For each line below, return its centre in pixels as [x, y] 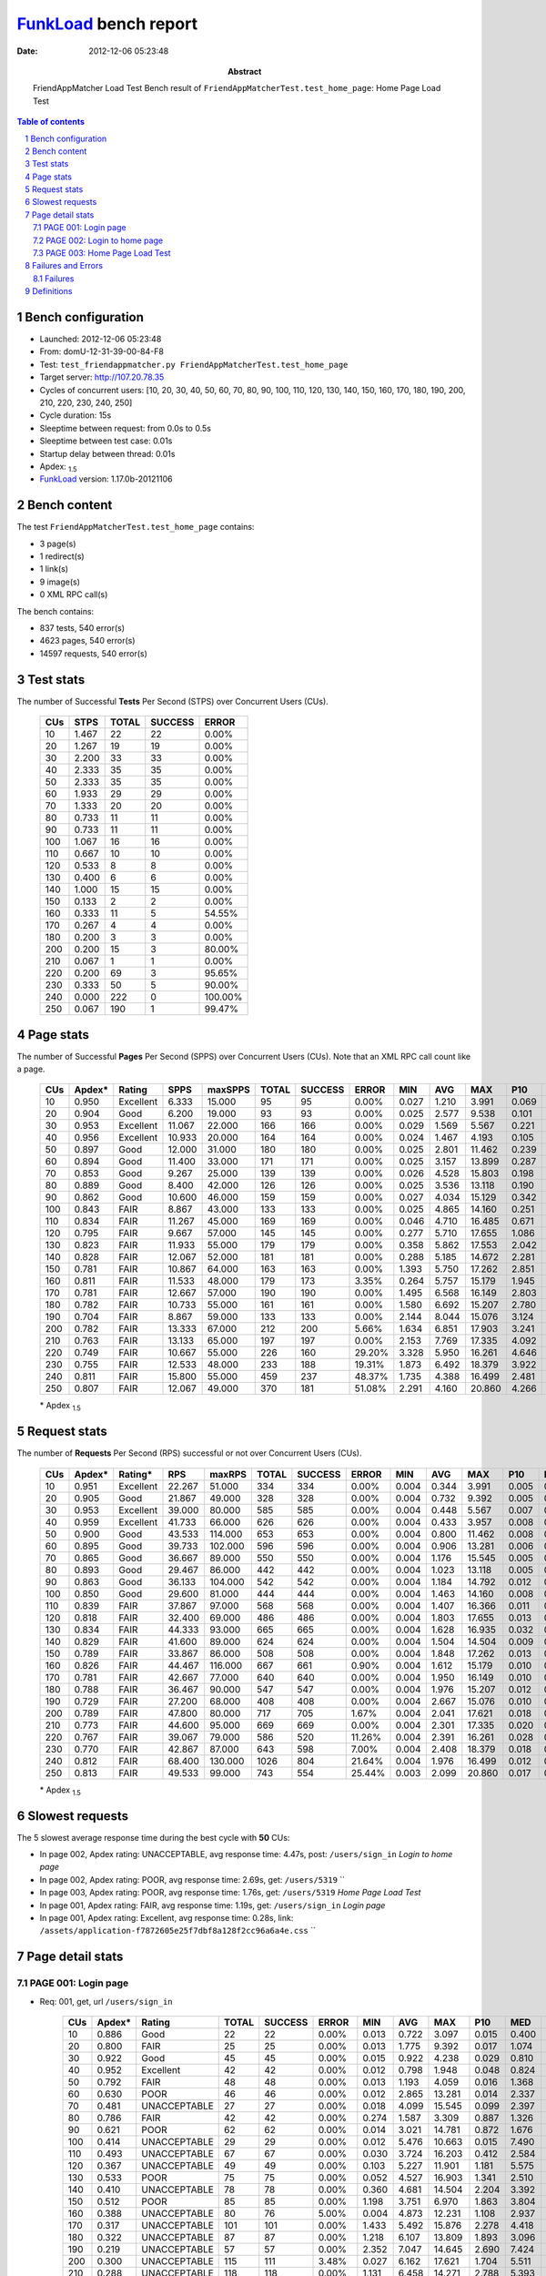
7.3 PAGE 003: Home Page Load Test [102, 253]
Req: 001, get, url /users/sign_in [106, 2001]
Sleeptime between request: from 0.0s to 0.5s [125, 428]
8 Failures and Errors [64, 266]
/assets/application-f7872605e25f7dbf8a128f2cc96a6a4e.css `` [177, 1931]
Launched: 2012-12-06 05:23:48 [101, 339]
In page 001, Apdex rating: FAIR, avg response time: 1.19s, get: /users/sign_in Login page [212, 1905]
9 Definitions [49, 291]
